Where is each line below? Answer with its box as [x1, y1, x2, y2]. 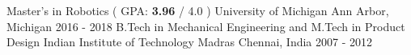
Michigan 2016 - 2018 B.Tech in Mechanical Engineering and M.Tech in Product [6, 18, 405, 34]
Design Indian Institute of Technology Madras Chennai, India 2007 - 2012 [6, 33, 373, 50]
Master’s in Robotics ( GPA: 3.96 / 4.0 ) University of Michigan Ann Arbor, [6, 2, 389, 18]
